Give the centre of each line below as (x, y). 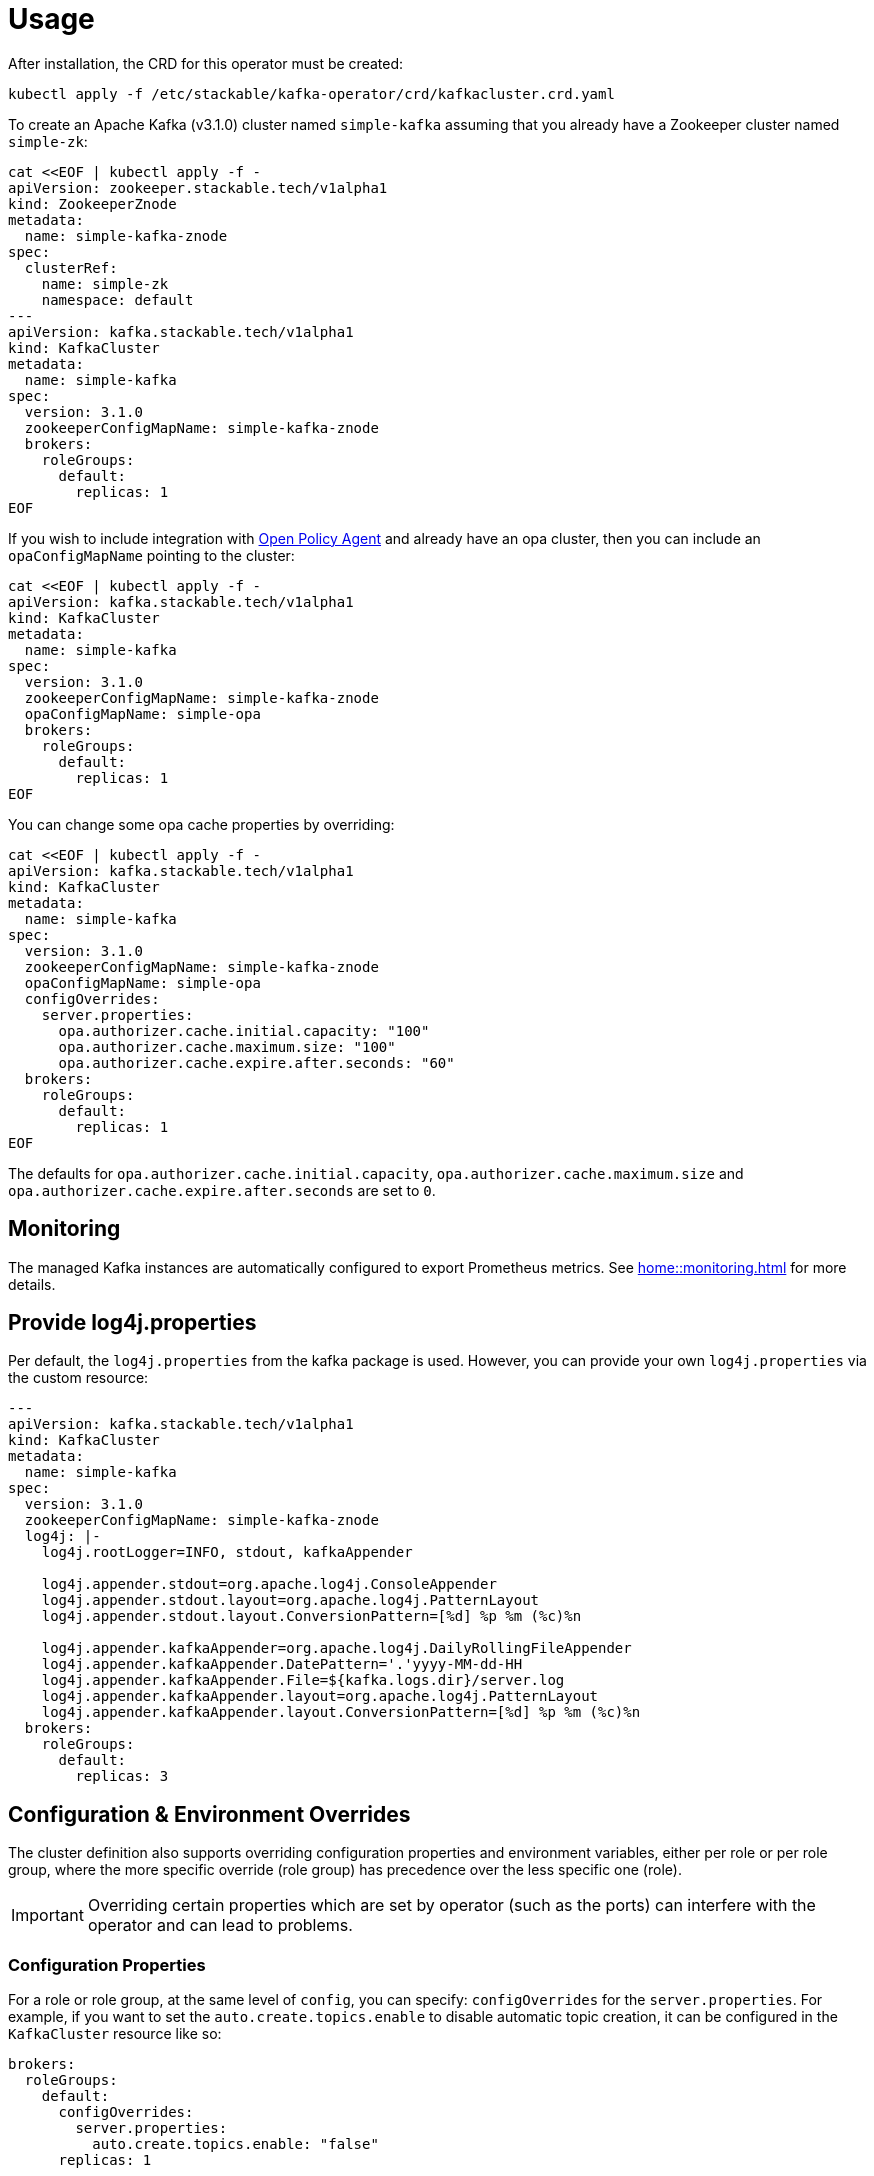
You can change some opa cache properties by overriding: (201, 824)
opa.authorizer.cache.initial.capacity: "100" (244, 1030)
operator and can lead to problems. (220, 1925)
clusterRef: (71, 267)
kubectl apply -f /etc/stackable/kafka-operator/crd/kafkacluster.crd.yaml (311, 93)
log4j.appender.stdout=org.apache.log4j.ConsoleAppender (269, 1584)
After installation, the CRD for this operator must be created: (206, 63)
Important (47, 1915)
